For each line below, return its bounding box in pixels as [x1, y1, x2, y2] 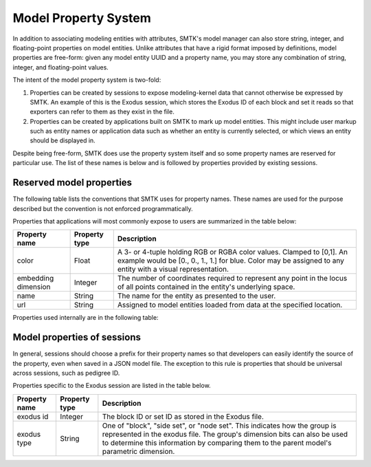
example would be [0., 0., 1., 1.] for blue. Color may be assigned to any [117, 256, 345, 265]
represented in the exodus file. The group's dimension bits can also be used [102, 429, 348, 439]
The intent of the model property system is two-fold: [12, 76, 161, 84]
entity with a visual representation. [117, 265, 229, 274]
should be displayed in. [30, 136, 95, 144]
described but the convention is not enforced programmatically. [12, 204, 193, 213]
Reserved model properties [12, 177, 133, 188]
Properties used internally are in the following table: [12, 314, 159, 322]
